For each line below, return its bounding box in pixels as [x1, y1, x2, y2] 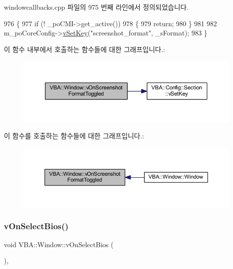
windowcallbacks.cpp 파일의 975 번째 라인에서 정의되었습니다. [4, 2, 189, 12]
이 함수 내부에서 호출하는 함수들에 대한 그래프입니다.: [4, 44, 165, 54]
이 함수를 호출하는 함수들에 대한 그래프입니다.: [4, 131, 144, 141]
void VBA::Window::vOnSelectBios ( [4, 239, 114, 249]
